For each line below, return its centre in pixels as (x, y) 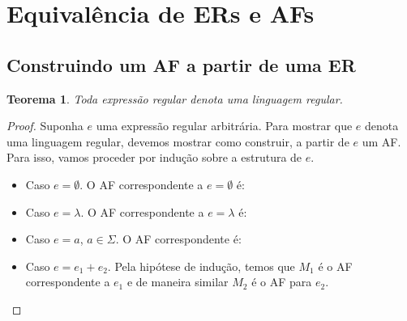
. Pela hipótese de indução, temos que (201, 266)
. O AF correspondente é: (178, 239)
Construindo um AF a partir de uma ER (181, 64)
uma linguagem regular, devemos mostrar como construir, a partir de (178, 141)
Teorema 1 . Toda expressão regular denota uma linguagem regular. (175, 98)
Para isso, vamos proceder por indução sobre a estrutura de (154, 157)
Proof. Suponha (45, 126)
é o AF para (282, 282)
